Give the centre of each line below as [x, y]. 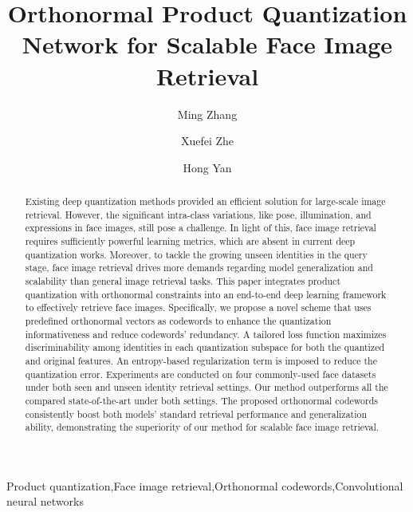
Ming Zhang [207, 114]
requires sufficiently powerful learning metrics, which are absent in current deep [190, 241]
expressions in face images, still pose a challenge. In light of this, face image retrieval [201, 228]
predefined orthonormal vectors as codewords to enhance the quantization [178, 320]
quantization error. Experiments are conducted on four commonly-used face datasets [201, 374]
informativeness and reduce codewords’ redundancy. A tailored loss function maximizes [206, 334]
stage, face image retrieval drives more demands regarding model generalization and [199, 268]
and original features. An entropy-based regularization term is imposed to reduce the [201, 360]
